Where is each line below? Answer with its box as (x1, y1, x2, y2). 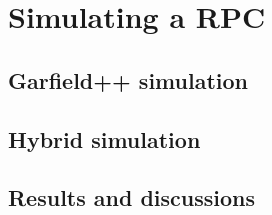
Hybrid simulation (8, 123, 201, 154)
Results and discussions (8, 182, 256, 213)
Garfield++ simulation (8, 64, 248, 95)
